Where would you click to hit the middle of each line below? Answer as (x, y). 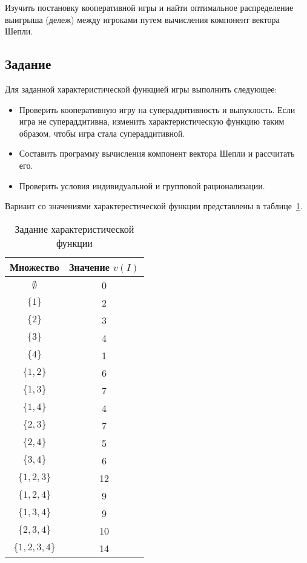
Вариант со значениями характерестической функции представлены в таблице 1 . (154, 206)
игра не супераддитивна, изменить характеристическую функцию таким (152, 121)
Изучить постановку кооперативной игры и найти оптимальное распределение (149, 7)
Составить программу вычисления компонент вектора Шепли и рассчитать (157, 153)
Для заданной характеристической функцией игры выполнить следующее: (141, 89)
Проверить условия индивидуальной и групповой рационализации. (142, 185)
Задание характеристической (74, 229)
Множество (35, 267)
